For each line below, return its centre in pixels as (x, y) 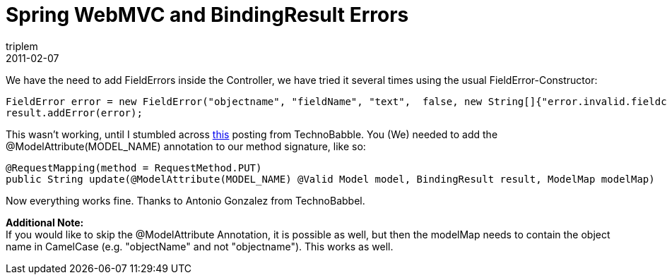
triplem (22, 46)
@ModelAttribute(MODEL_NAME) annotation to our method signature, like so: (186, 146)
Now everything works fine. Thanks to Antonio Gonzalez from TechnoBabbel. (185, 200)
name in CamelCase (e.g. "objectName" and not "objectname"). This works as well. (200, 246)
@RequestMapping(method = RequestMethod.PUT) (134, 168)
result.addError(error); (74, 112)
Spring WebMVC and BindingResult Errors (207, 15)
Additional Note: (45, 222)
